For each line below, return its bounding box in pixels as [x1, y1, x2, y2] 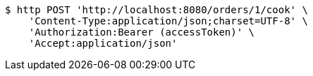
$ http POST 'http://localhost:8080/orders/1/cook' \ [5, 4, 308, 15]
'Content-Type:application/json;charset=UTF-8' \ [28, 15, 308, 26]
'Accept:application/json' [28, 38, 178, 49]
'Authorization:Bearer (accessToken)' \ [28, 26, 255, 38]
